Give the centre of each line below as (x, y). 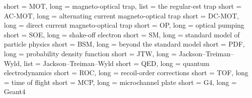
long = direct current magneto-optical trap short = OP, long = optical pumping (124, 25)
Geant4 (15, 91)
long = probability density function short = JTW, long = (90, 53)
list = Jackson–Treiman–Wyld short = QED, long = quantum (116, 63)
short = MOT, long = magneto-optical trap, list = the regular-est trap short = (123, 6)
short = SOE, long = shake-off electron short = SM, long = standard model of (122, 34)
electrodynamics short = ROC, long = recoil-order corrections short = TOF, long (126, 73)
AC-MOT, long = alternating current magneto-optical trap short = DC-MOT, (122, 15)
